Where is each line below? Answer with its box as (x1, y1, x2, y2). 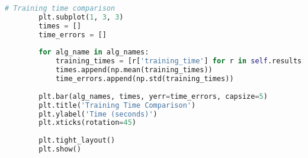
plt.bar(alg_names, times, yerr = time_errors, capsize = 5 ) (38, 92, 268, 101)
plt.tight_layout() (38, 136, 115, 145)
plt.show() (38, 145, 81, 153)
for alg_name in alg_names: (38, 48, 149, 57)
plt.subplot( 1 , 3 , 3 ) (38, 12, 124, 21)
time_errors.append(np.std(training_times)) (55, 75, 234, 83)
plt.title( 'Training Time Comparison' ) (38, 101, 196, 109)
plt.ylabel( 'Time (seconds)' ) (38, 109, 158, 118)
